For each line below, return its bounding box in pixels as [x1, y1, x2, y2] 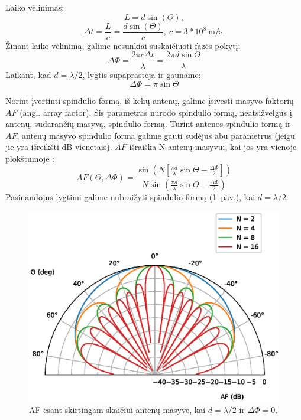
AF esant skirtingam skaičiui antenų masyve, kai [29, 403, 206, 416]
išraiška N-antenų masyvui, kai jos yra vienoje [129, 141, 297, 153]
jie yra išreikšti [5, 141, 59, 153]
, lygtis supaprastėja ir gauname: [82, 69, 201, 81]
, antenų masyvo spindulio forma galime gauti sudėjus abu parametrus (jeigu [17, 129, 295, 141]
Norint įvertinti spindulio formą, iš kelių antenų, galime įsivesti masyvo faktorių [5, 94, 294, 106]
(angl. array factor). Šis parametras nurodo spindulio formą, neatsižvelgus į [20, 106, 292, 118]
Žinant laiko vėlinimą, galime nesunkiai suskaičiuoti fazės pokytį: [5, 39, 241, 51]
